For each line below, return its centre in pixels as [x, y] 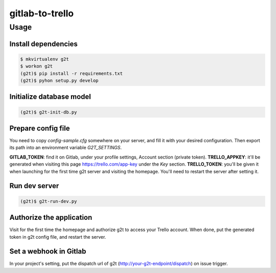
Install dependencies [43, 44]
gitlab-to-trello [42, 13]
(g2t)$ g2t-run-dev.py [49, 201]
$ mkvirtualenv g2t [44, 59]
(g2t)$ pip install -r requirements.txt [71, 73]
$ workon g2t [37, 66]
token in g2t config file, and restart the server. [58, 237]
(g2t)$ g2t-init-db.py [49, 112]
